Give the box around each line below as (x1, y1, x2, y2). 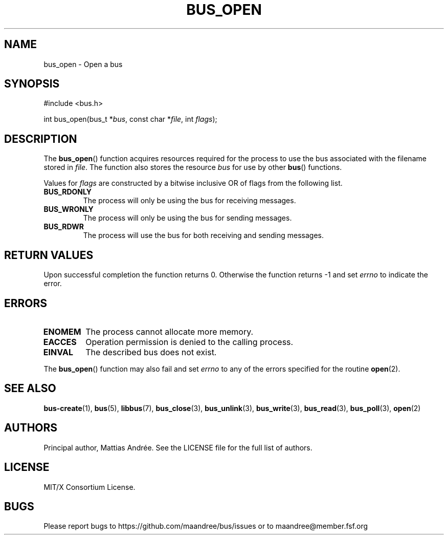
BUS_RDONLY (43, 187, 92, 197)
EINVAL (43, 347, 73, 357)
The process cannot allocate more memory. (85, 326, 254, 337)
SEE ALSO (4, 382, 56, 395)
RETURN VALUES (4, 248, 94, 262)
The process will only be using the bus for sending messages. (83, 213, 292, 223)
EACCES (43, 336, 77, 347)
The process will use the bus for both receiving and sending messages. (83, 231, 324, 240)
